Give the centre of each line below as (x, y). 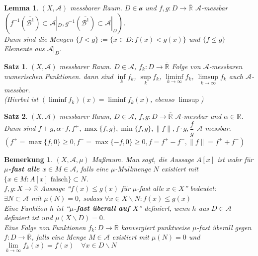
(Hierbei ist (21, 99)
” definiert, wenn (164, 208)
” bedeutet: (200, 188)
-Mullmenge (133, 169)
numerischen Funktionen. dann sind (59, 76)
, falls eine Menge (59, 237)
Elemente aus (24, 48)
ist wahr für (235, 159)
